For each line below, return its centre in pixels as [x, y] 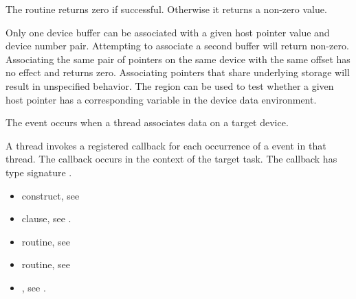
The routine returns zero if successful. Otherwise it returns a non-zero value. [166, 9]
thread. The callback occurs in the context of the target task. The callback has [171, 159]
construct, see [51, 195]
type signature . [39, 172]
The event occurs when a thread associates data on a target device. [147, 122]
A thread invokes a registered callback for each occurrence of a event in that [166, 145]
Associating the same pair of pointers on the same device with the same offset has [178, 59]
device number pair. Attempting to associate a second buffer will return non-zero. [177, 46]
